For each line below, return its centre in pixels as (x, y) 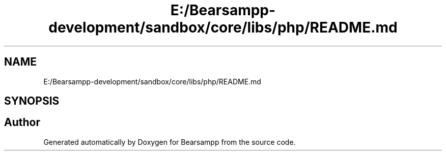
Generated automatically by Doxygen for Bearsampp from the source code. (170, 142)
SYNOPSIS (32, 101)
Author (22, 122)
